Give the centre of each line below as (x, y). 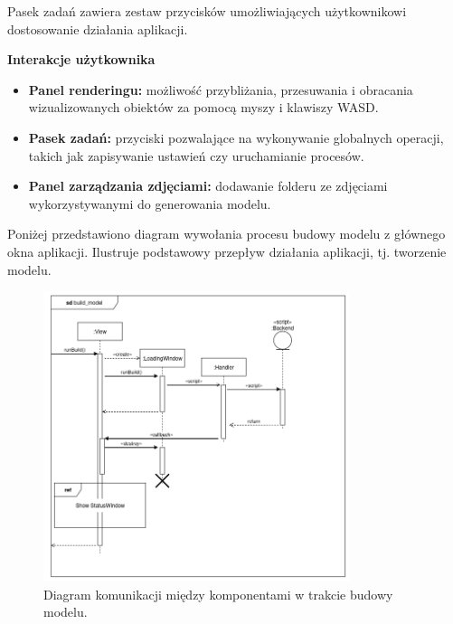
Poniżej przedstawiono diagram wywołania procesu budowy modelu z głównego (226, 234)
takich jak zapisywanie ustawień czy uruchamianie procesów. (196, 155)
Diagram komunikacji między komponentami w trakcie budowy (218, 594)
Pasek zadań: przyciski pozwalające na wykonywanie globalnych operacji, (236, 137)
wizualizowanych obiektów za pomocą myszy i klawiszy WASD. (203, 107)
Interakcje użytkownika (81, 59)
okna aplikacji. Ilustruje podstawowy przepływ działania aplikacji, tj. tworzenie (227, 251)
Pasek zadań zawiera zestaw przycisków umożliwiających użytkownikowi (207, 11)
